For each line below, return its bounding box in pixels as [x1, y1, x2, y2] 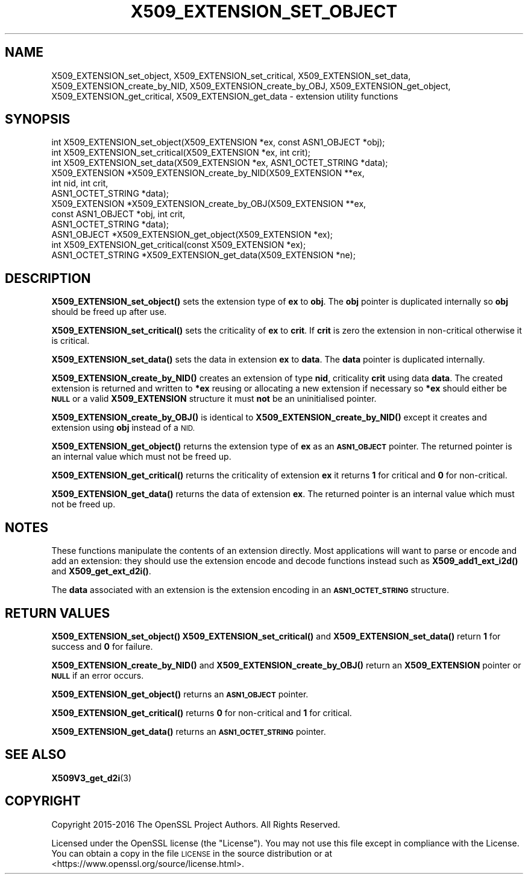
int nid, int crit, [51, 178, 108, 189]
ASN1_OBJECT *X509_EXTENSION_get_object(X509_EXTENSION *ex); [51, 229, 333, 240]
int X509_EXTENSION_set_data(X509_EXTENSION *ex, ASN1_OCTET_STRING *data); [51, 157, 388, 168]
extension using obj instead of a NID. [51, 422, 195, 433]
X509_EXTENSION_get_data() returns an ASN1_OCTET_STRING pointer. [51, 726, 326, 737]
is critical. [51, 335, 90, 346]
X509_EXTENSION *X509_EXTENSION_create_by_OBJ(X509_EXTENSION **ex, [51, 198, 366, 209]
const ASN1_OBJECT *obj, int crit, [51, 209, 186, 220]
